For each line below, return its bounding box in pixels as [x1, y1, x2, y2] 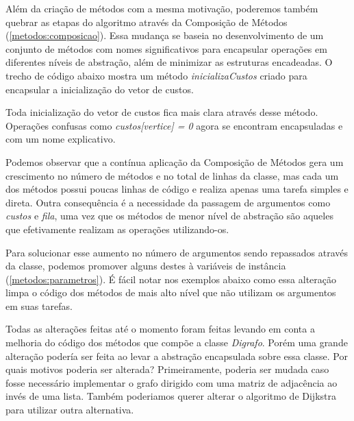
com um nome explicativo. [5, 132, 116, 146]
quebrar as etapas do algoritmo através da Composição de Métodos [5, 14, 288, 29]
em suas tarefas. [5, 298, 73, 313]
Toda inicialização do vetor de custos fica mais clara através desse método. [5, 105, 318, 119]
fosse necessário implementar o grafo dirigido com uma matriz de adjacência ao [5, 375, 338, 389]
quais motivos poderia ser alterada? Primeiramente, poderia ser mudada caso [5, 362, 329, 376]
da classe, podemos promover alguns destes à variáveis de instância [5, 258, 286, 273]
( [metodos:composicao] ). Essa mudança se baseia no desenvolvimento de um [5, 28, 324, 43]
